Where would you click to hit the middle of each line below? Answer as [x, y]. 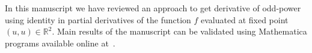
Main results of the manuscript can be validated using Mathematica [182, 31]
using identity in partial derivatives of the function [98, 19]
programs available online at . [60, 43]
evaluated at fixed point [245, 19]
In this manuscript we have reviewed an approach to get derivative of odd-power [153, 8]
